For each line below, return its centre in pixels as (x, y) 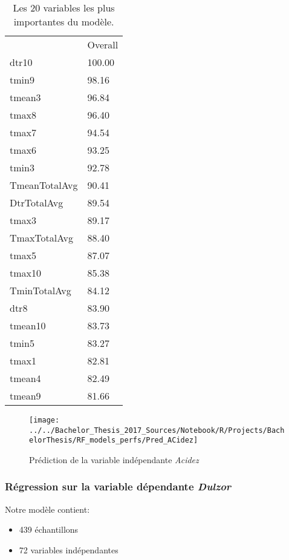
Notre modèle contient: (47, 509)
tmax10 (26, 273)
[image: (44, 420)
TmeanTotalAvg (44, 185)
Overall (103, 44)
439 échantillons (49, 529)
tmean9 (25, 396)
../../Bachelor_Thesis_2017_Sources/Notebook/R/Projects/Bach (157, 430)
